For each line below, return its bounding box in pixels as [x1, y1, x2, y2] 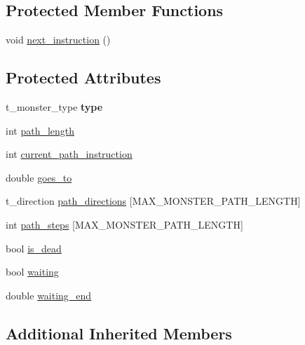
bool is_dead [6, 241, 62, 255]
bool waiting [6, 264, 59, 279]
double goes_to [6, 170, 72, 184]
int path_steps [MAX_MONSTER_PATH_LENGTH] [6, 217, 243, 231]
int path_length [6, 123, 75, 137]
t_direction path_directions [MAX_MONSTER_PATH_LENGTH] [6, 194, 301, 208]
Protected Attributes [6, 67, 161, 88]
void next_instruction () [6, 32, 111, 47]
